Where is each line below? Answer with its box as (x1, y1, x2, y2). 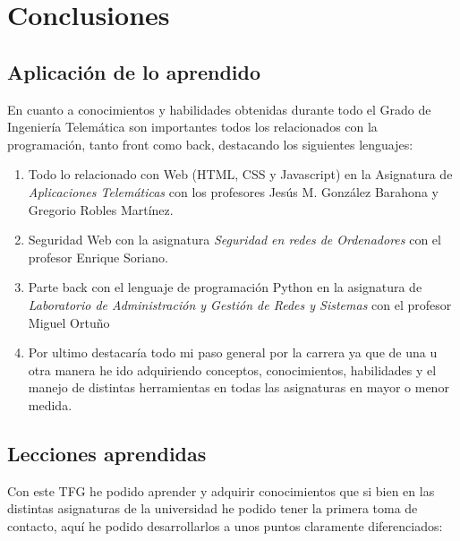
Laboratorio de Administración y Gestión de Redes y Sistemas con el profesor (28, 295, 452, 313)
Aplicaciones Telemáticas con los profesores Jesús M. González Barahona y (28, 182, 439, 201)
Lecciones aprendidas (7, 439, 207, 467)
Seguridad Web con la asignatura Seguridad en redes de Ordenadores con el (28, 230, 441, 249)
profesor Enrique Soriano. (28, 247, 168, 266)
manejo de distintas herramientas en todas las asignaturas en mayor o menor (28, 378, 449, 397)
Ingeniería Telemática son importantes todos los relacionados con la (7, 117, 378, 136)
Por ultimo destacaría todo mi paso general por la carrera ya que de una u (28, 343, 438, 362)
